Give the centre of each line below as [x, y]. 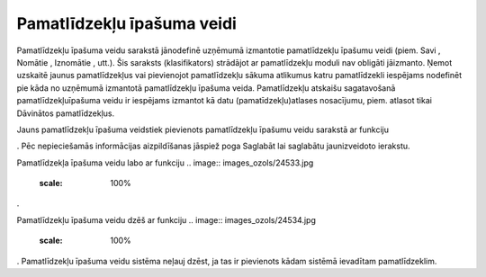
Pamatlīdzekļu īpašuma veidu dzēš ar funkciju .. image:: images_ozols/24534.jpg [166, 219]
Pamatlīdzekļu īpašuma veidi [127, 23]
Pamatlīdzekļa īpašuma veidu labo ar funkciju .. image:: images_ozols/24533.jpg [165, 163]
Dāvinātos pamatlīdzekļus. [66, 113]
